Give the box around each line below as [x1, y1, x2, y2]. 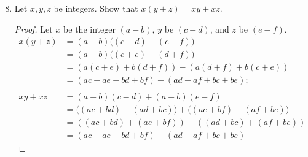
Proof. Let [14, 22, 53, 35]
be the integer [63, 22, 116, 35]
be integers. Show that [53, 2, 138, 15]
